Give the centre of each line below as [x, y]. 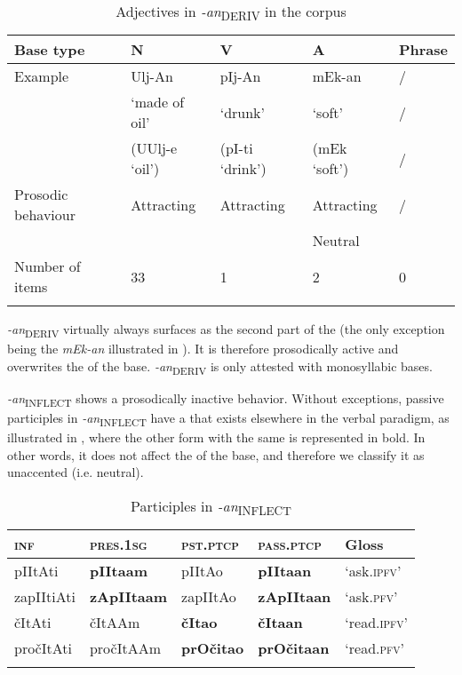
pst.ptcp [210, 544]
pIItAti [36, 571]
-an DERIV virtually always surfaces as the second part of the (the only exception [226, 330]
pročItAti [43, 648]
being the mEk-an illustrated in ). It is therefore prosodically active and [203, 349]
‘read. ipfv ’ [376, 623]
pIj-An [240, 76]
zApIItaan [295, 597]
